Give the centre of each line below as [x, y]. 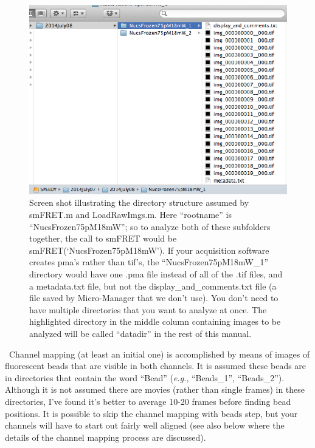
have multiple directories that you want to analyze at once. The [148, 309]
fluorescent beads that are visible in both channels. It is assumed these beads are [156, 366]
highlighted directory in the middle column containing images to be [155, 321]
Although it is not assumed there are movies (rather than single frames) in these [155, 389]
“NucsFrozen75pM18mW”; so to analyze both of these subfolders [150, 226]
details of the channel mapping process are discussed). [106, 437]
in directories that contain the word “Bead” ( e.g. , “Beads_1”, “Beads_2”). [145, 377]
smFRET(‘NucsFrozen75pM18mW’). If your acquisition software [149, 250]
